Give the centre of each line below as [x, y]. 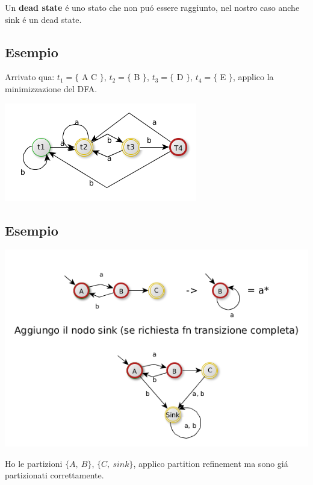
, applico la [253, 77]
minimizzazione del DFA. [51, 88]
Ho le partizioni [34, 463]
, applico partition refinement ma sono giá [211, 463]
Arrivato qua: [30, 77]
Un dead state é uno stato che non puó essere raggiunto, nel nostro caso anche [152, 7]
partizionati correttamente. [54, 475]
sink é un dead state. [43, 19]
